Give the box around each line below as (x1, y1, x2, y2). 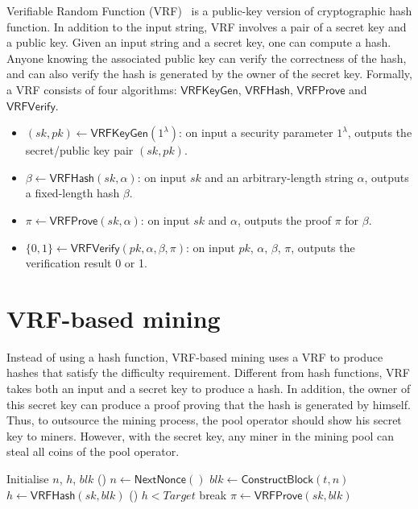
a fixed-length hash (25, 184, 120, 201)
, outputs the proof (237, 211, 332, 228)
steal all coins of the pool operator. (6, 443, 180, 460)
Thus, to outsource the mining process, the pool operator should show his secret (6, 412, 402, 428)
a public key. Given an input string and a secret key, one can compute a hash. (6, 34, 391, 51)
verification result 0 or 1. (25, 254, 147, 271)
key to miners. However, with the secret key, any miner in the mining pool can (6, 427, 394, 444)
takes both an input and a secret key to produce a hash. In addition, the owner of (6, 380, 411, 397)
